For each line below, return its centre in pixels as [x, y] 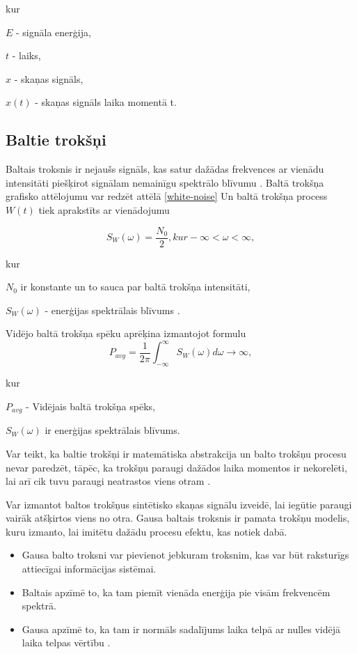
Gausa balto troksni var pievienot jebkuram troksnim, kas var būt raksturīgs [185, 555]
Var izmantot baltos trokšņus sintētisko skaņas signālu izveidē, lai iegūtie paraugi [179, 504]
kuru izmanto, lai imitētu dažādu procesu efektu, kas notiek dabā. [146, 531]
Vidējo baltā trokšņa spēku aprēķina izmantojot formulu [126, 333]
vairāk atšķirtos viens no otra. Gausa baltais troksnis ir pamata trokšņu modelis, [178, 518]
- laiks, [26, 55]
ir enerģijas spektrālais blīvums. [112, 430]
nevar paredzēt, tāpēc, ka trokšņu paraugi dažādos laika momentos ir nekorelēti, [176, 467]
